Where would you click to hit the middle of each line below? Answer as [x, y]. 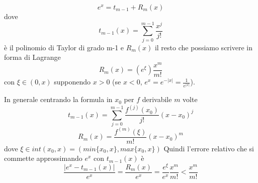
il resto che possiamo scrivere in [203, 47]
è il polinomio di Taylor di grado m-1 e [64, 47]
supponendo [72, 82]
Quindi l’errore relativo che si [209, 148]
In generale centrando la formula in [58, 99]
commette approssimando [43, 158]
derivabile [157, 99]
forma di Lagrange [32, 57]
